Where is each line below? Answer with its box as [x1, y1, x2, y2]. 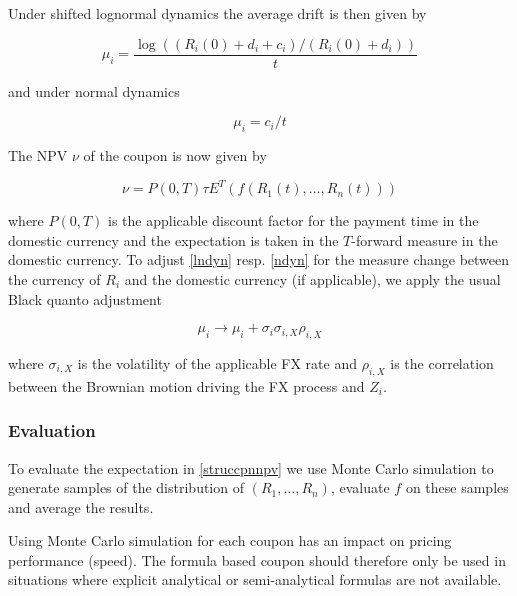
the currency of [8, 268, 101, 289]
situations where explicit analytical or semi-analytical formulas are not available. [8, 569, 502, 590]
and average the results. [8, 496, 154, 517]
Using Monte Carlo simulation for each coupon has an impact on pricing [8, 530, 452, 551]
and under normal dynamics [8, 80, 180, 101]
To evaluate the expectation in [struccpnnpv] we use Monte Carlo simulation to [8, 457, 494, 478]
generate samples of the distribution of [8, 477, 244, 498]
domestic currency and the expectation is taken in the [8, 229, 339, 250]
